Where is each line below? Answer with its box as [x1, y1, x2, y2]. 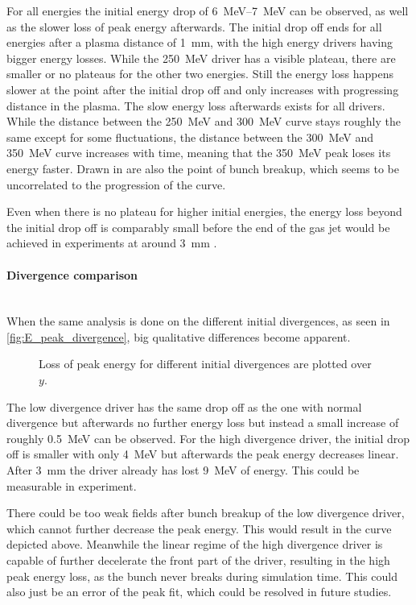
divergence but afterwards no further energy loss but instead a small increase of [6, 414, 399, 431]
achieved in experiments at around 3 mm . [6, 234, 217, 251]
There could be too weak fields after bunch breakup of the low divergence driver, [6, 504, 405, 521]
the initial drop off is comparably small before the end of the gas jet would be [6, 218, 390, 235]
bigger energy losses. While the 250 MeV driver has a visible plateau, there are [6, 49, 396, 66]
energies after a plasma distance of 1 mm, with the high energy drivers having [6, 34, 393, 51]
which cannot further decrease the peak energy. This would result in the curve [6, 520, 392, 537]
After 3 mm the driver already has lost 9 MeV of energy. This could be [6, 462, 360, 479]
